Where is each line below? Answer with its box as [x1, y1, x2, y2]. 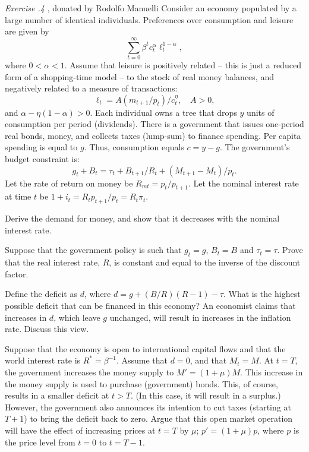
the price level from [5, 435, 75, 448]
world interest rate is [5, 354, 81, 366]
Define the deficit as [5, 287, 77, 300]
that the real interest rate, [5, 256, 100, 268]
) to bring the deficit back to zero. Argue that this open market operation [24, 412, 293, 425]
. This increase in [240, 365, 303, 378]
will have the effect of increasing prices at [5, 423, 156, 436]
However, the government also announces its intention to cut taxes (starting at [5, 400, 291, 413]
